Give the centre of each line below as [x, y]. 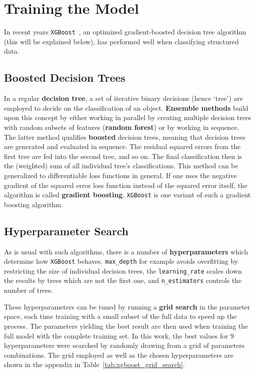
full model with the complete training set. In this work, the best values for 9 [119, 335]
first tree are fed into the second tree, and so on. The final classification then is [123, 156]
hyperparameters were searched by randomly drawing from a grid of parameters [124, 345]
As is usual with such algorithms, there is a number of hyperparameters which [126, 251]
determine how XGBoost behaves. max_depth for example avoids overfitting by [121, 261]
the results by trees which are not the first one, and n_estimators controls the [123, 280]
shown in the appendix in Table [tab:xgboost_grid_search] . [95, 364]
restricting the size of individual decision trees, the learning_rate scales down [123, 270]
